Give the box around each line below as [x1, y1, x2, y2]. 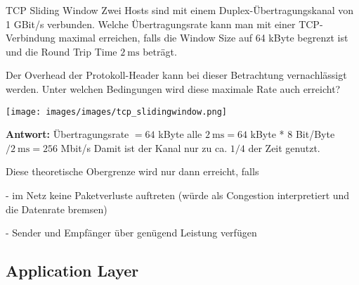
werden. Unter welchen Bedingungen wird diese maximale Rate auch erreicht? [6, 81, 341, 96]
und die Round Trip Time [6, 44, 117, 58]
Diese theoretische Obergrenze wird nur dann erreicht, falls [6, 164, 259, 179]
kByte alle [158, 127, 202, 141]
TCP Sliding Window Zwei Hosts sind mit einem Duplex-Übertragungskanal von [6, 3, 354, 17]
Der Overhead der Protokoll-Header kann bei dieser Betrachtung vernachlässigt [6, 68, 347, 82]
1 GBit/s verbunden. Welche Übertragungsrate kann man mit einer [6, 16, 296, 31]
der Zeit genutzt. [248, 140, 320, 155]
